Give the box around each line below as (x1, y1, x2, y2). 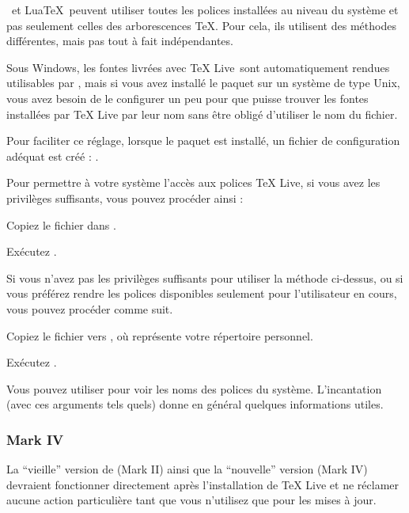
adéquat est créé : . (6, 147, 99, 164)
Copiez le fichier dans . (6, 216, 116, 233)
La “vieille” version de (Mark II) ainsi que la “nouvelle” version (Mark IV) (6, 461, 368, 477)
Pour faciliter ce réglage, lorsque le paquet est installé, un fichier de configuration (6, 132, 400, 149)
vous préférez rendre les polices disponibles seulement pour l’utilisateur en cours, (6, 285, 397, 302)
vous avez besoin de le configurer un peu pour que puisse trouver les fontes (6, 89, 369, 106)
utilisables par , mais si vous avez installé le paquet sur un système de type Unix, (6, 74, 400, 91)
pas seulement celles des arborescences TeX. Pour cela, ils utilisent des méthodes (6, 17, 396, 33)
